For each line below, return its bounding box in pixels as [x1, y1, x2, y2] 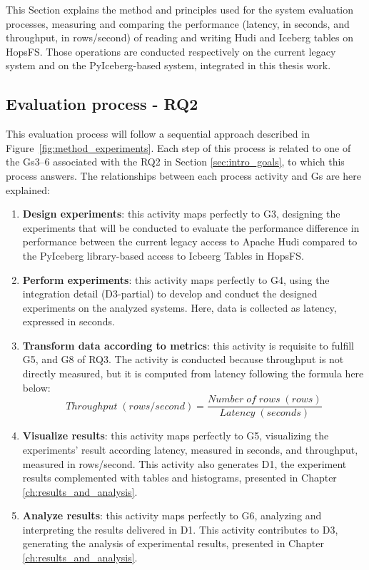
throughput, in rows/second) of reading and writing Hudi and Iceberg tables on [6, 30, 353, 45]
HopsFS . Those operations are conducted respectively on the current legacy [6, 44, 336, 58]
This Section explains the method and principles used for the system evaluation [6, 2, 354, 16]
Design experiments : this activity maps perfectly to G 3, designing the [22, 206, 340, 221]
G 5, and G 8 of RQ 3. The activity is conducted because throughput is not [22, 352, 344, 367]
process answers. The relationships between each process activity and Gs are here [6, 168, 361, 183]
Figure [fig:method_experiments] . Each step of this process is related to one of [6, 140, 351, 155]
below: [22, 380, 51, 395]
